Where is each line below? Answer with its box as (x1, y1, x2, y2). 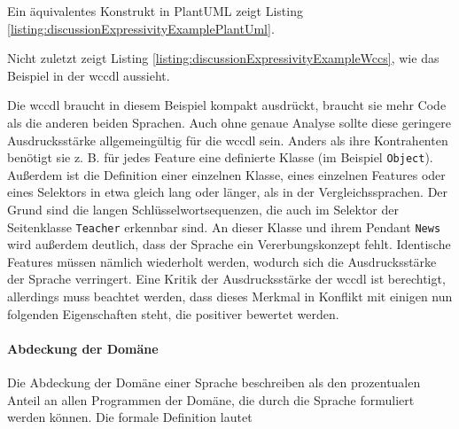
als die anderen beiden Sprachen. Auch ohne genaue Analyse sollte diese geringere (7, 113, 451, 131)
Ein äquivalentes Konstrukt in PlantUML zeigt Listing (7, 2, 303, 19)
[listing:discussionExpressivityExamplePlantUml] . (7, 19, 275, 37)
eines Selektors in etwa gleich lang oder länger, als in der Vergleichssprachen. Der (7, 183, 448, 201)
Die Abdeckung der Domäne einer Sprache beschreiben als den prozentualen (7, 373, 421, 392)
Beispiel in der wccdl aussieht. (7, 66, 170, 84)
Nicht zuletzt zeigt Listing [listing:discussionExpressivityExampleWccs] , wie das (7, 49, 440, 67)
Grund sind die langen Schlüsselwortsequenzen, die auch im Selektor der (7, 200, 399, 218)
